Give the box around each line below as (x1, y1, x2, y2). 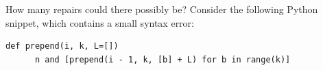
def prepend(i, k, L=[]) (5, 41, 119, 51)
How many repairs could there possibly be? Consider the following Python (5, 2, 318, 16)
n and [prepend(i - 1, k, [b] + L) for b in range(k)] (34, 54, 291, 65)
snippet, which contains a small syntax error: (5, 15, 194, 30)
